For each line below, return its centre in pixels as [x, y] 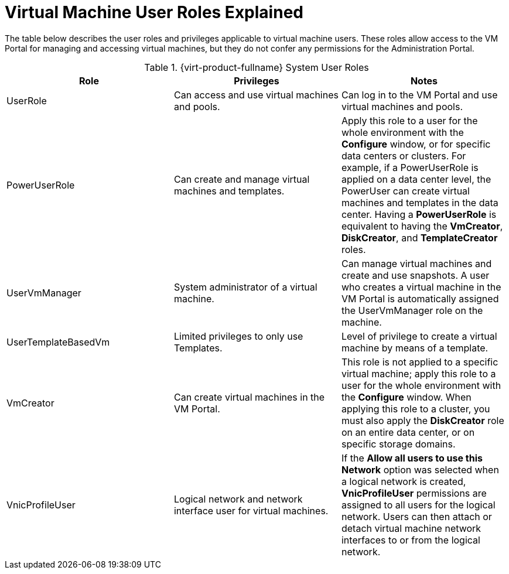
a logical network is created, [404, 481]
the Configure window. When [406, 397]
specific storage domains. [398, 444]
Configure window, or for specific [416, 144]
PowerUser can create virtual [405, 191]
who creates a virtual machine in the [421, 287]
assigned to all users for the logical [418, 505]
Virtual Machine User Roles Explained [154, 12]
